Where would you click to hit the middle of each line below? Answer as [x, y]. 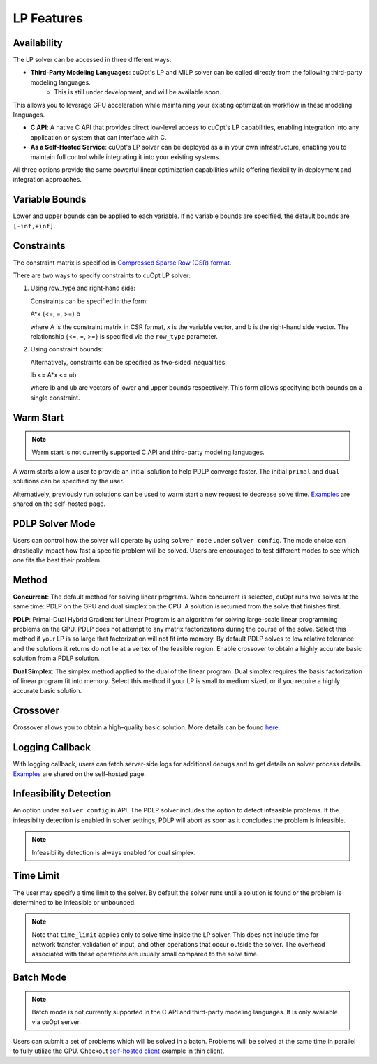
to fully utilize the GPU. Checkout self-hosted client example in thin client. [119, 1051]
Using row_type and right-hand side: [83, 288]
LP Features [48, 18]
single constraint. [55, 398]
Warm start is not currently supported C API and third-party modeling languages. [148, 452]
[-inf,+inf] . [34, 226]
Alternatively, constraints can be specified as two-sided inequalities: [128, 362]
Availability [38, 43]
